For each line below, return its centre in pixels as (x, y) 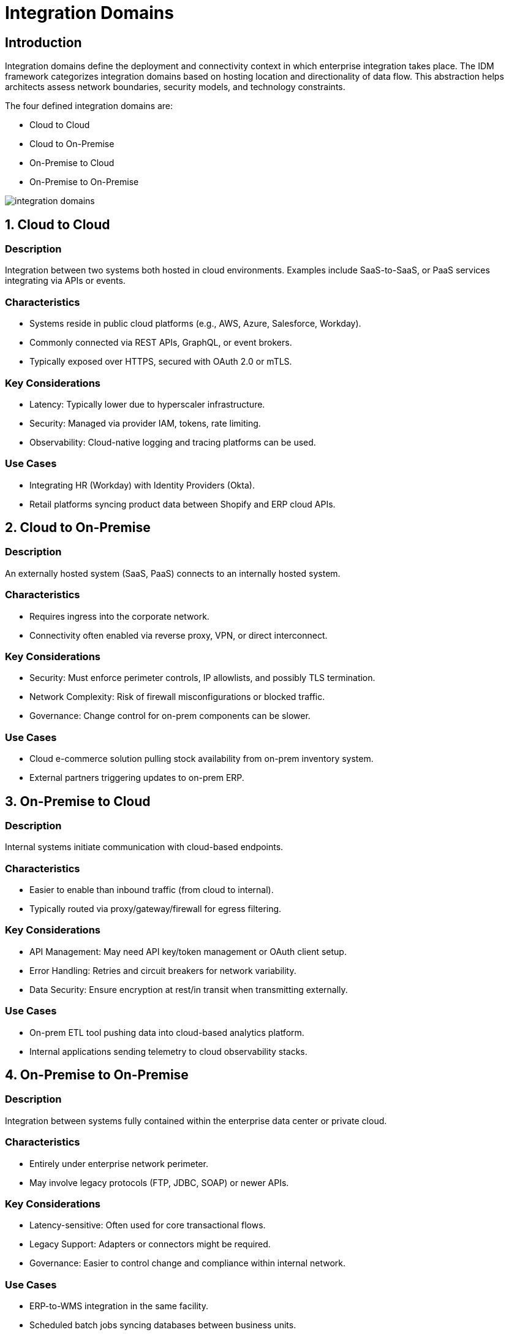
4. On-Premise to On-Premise (97, 1075)
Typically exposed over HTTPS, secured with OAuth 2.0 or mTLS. (161, 362)
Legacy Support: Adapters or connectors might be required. (150, 1244)
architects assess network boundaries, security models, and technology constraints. (175, 87)
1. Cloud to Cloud (58, 224)
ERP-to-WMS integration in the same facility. (119, 1306)
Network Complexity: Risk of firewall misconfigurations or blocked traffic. (177, 697)
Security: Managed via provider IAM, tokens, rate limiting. (145, 423)
